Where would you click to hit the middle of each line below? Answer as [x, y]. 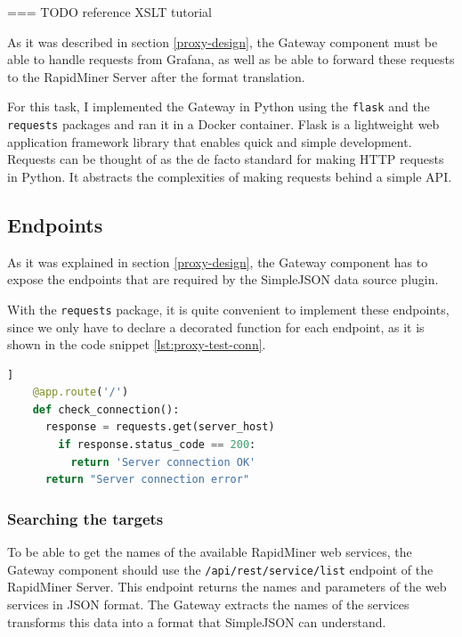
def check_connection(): [106, 409]
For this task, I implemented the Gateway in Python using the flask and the [219, 106]
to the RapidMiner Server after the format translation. [156, 76]
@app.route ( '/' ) [81, 392]
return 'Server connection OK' [163, 462]
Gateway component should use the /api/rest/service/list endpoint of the [220, 569]
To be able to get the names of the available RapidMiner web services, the [210, 552]
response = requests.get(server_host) [160, 427]
